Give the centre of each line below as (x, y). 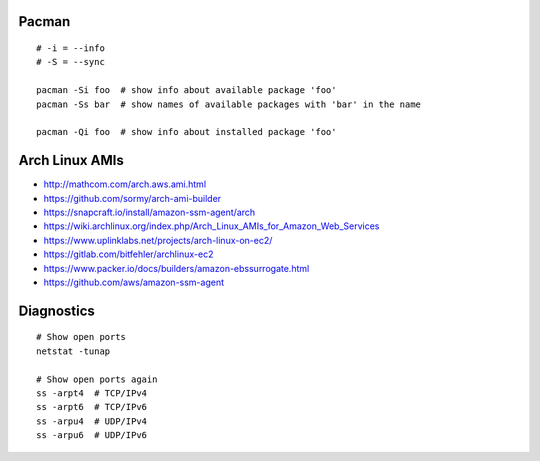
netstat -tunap (73, 351)
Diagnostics (56, 310)
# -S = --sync (70, 62)
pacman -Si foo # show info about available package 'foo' (186, 90)
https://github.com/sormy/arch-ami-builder (132, 198)
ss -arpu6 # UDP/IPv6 (92, 435)
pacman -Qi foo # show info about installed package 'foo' (186, 132)
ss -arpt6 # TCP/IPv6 (92, 407)
